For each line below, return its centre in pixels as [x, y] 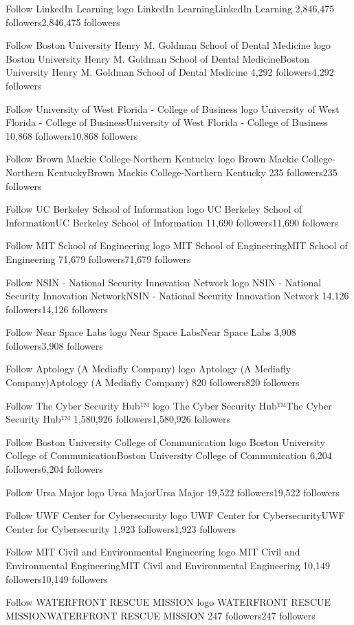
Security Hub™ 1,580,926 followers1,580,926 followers [118, 419]
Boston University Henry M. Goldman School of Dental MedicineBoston [158, 58]
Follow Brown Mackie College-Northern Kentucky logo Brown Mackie [152, 159]
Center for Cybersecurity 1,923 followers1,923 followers [121, 528]
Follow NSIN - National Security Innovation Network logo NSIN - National [164, 282]
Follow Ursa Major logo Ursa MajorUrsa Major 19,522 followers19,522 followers [173, 492]
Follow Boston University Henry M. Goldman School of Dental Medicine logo [168, 45]
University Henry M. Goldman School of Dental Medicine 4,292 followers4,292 [170, 72]
